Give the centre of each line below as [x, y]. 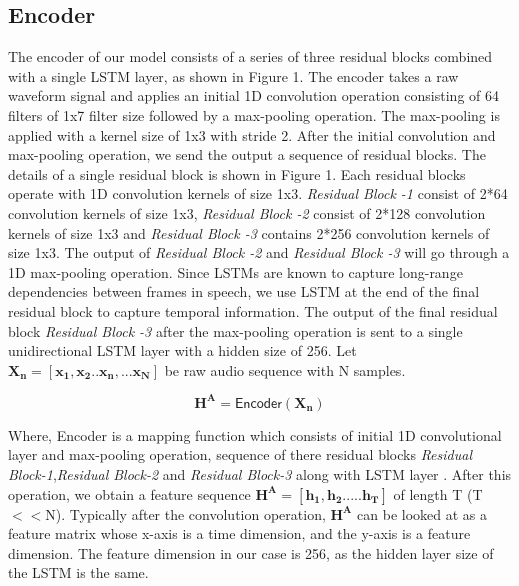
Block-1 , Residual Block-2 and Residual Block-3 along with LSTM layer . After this [260, 473]
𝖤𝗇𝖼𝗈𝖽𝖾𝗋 [258, 403]
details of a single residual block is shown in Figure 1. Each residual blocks [237, 173]
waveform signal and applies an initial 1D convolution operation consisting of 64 [254, 95]
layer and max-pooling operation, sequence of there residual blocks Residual [240, 454]
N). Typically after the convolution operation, [185, 513]
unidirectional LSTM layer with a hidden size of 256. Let [182, 350]
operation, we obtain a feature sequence [129, 493]
